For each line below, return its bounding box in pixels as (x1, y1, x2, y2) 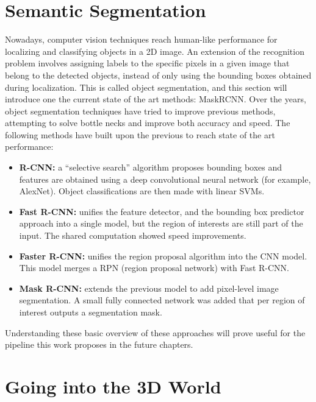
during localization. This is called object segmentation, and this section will (5, 80, 287, 93)
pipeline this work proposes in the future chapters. (5, 338, 193, 351)
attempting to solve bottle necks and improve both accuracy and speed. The (5, 116, 290, 129)
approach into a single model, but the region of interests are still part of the (19, 217, 303, 230)
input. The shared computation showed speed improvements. (19, 229, 246, 242)
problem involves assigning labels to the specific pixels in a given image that (5, 57, 290, 69)
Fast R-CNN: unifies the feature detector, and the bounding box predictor (19, 205, 304, 217)
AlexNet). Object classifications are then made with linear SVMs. (19, 185, 265, 197)
